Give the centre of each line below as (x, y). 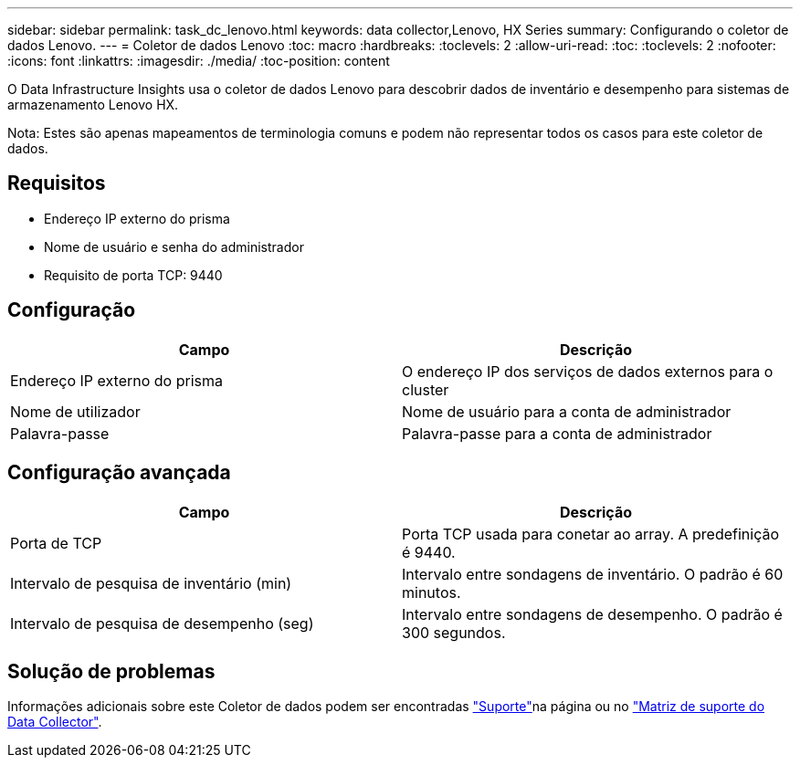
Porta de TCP (56, 543)
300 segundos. (454, 632)
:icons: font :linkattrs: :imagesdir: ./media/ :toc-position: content (199, 61)
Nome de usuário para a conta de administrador (567, 411)
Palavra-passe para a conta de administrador (557, 433)
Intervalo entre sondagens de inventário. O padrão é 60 (593, 574)
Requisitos (57, 183)
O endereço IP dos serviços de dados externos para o (588, 371)
